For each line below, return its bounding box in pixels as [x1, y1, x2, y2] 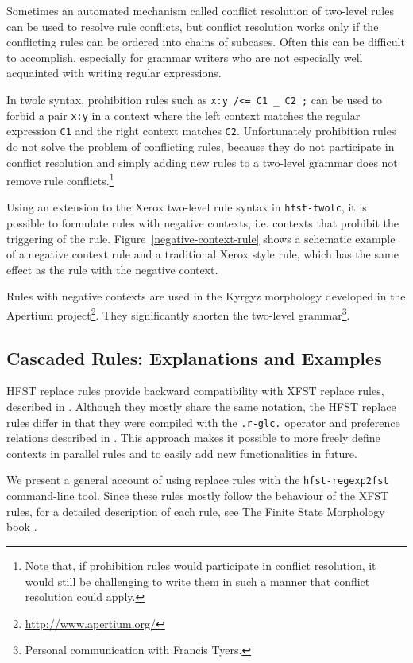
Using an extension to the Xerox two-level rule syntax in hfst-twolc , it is [6, 199, 367, 215]
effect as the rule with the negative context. [6, 261, 218, 277]
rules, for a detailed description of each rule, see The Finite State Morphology [6, 502, 385, 519]
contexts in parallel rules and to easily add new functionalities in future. [6, 444, 357, 461]
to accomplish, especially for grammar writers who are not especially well [6, 48, 363, 65]
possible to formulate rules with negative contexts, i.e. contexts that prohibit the [6, 215, 399, 231]
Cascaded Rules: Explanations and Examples [6, 345, 382, 370]
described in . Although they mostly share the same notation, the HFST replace [6, 398, 396, 415]
